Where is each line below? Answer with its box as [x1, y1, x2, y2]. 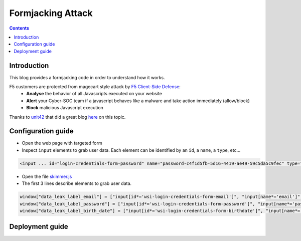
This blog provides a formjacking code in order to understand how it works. [9, 74, 165, 80]
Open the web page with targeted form [22, 140, 102, 146]
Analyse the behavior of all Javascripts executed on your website [26, 91, 163, 97]
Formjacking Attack [9, 8, 93, 19]
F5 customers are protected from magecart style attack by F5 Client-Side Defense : [9, 84, 181, 90]
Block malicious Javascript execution [26, 105, 104, 111]
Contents [9, 25, 30, 31]
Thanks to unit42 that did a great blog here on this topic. [9, 114, 126, 120]
